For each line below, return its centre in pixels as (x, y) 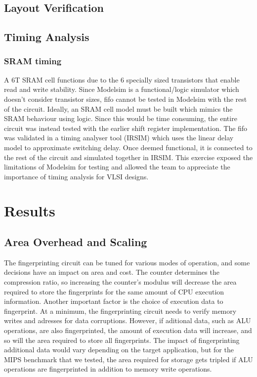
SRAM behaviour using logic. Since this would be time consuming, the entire (121, 118)
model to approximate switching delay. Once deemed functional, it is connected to (128, 147)
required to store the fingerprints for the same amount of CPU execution (114, 291)
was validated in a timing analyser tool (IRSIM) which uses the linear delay (119, 138)
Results (30, 210)
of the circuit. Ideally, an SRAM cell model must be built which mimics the (118, 108)
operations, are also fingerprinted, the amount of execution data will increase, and (128, 330)
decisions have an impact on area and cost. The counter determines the (112, 272)
